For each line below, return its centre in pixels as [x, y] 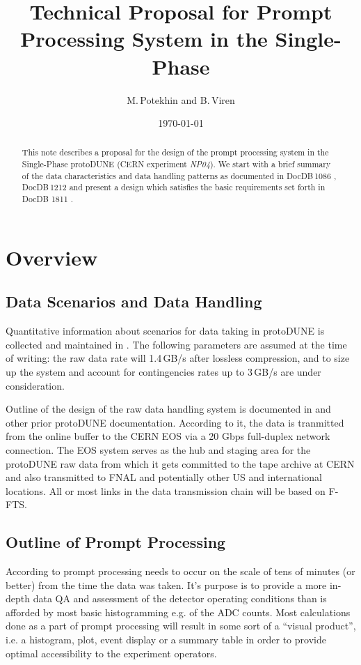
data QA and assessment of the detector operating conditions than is [180, 598]
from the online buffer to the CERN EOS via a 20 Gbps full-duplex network [168, 436]
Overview [52, 257]
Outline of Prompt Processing [116, 542]
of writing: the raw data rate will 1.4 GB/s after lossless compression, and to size [178, 358]
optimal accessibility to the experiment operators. [111, 653]
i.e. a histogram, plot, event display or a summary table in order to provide [166, 640]
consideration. [35, 385]
